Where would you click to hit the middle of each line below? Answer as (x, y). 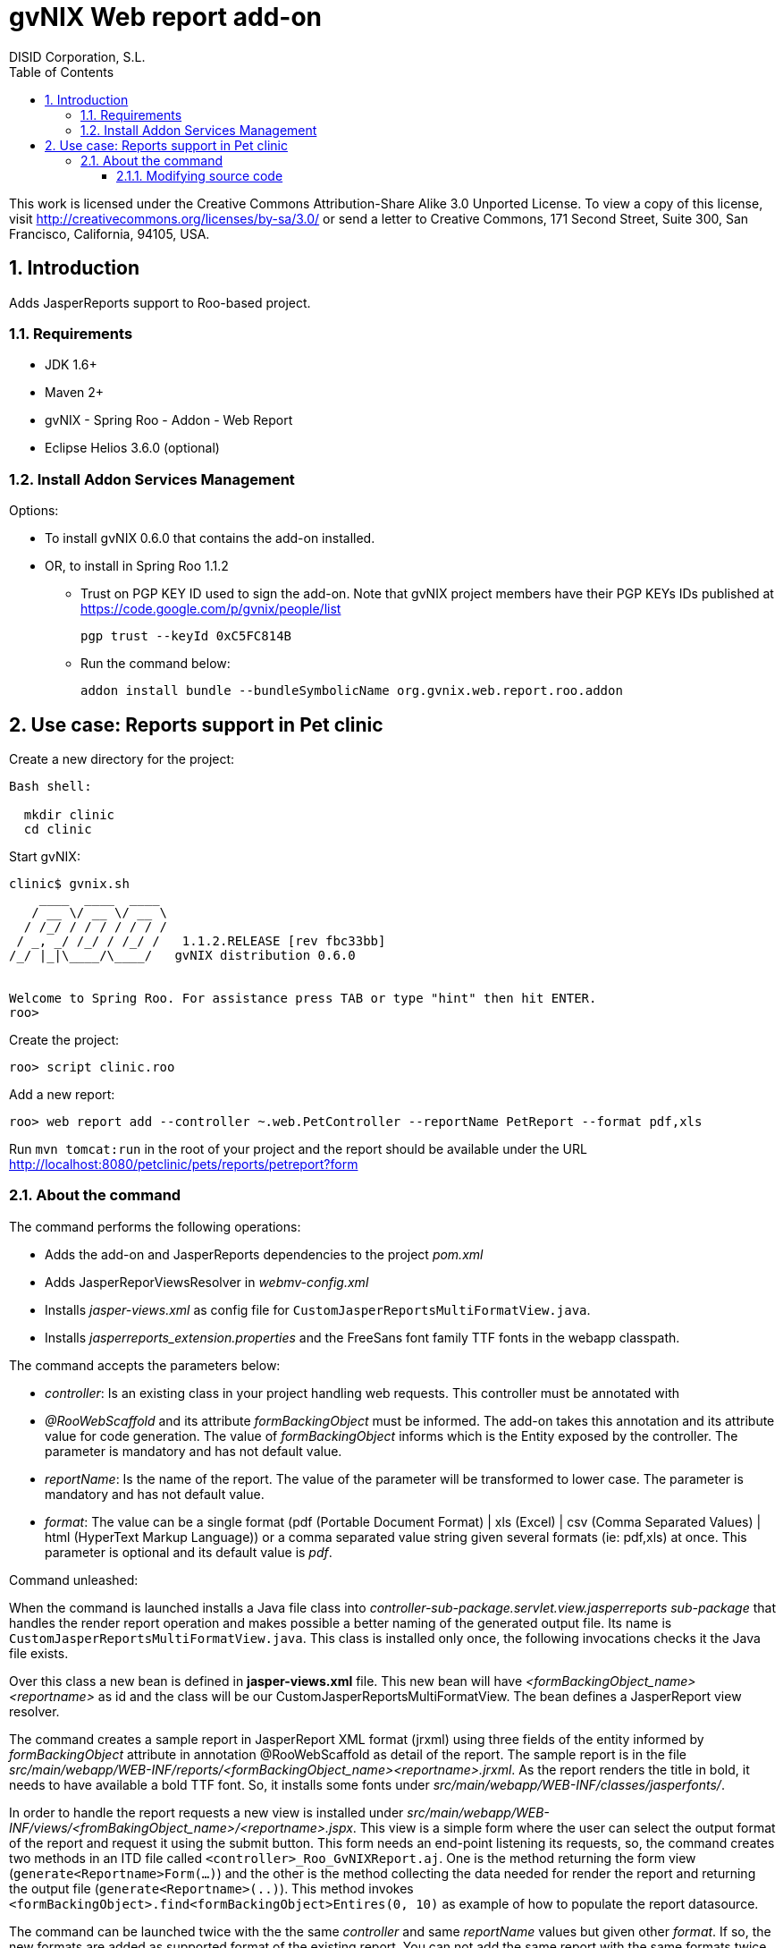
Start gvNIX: (45, 856)
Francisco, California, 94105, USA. (109, 233)
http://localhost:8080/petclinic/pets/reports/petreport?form (184, 1164)
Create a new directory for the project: (122, 758)
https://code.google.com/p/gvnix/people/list (211, 609)
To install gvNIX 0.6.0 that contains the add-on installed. (210, 538)
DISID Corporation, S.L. (77, 56)
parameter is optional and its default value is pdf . (189, 1552)
